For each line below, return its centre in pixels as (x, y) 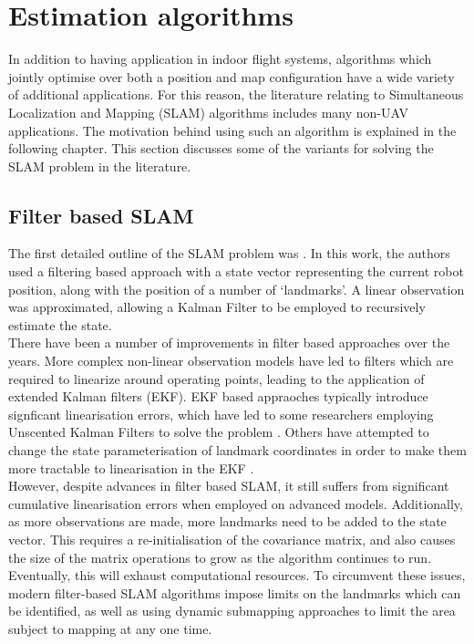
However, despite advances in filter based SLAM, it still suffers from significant (229, 486)
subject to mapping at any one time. (110, 628)
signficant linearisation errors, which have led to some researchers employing (221, 414)
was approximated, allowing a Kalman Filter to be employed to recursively (217, 307)
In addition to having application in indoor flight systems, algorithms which (220, 59)
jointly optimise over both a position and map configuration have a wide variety (232, 76)
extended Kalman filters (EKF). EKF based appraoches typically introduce (218, 396)
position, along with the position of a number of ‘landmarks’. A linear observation (237, 289)
